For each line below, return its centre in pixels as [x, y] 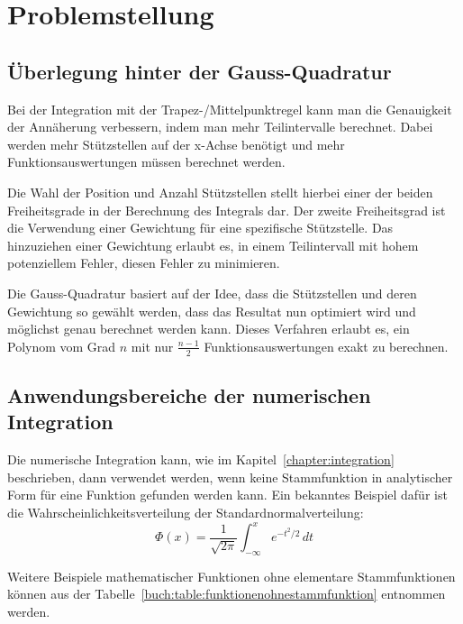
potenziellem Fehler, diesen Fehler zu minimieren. [144, 263]
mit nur [152, 346]
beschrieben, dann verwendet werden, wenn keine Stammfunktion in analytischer [230, 477]
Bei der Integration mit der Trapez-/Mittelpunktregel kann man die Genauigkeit [230, 109]
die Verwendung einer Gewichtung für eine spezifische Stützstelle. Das [200, 228]
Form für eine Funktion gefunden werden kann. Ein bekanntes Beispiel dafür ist [227, 495]
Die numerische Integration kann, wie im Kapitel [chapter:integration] [201, 459]
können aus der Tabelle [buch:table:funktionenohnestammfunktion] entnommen [227, 594]
